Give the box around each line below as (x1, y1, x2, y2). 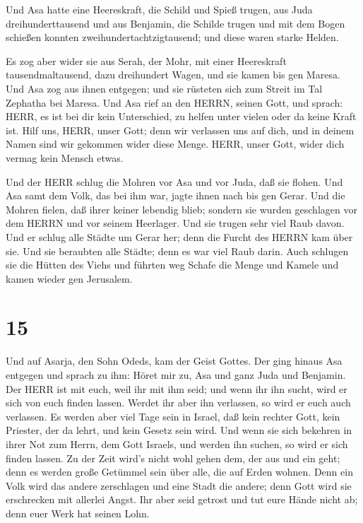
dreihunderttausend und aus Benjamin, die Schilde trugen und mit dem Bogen (6, 16, 345, 30)
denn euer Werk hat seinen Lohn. (6, 505, 150, 520)
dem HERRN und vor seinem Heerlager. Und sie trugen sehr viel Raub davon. (6, 216, 345, 230)
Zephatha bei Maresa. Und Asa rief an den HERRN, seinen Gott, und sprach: (6, 95, 343, 110)
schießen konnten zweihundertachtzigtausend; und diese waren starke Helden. (6, 30, 339, 45)
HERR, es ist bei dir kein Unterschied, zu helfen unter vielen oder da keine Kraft (6, 109, 357, 124)
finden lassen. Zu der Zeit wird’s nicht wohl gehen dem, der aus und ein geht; (6, 450, 340, 465)
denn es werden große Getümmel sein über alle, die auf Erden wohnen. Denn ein (6, 464, 353, 479)
